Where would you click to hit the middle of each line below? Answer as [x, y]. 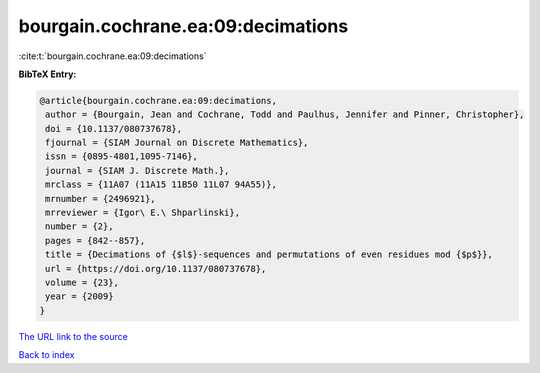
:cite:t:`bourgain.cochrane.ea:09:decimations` [112, 56]
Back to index [46, 355]
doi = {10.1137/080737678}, [114, 128]
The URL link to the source [73, 336]
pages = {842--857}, [95, 240]
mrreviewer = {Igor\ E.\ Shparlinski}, [142, 213]
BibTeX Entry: [47, 74]
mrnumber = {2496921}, [101, 198]
